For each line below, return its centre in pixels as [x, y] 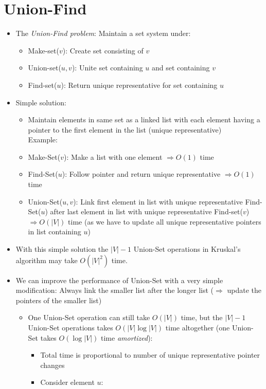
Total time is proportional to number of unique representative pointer [150, 355]
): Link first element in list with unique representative [158, 201]
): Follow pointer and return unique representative [141, 174]
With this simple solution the [62, 249]
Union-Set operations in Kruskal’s [187, 249]
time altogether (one [198, 327]
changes [52, 365]
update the [244, 290]
